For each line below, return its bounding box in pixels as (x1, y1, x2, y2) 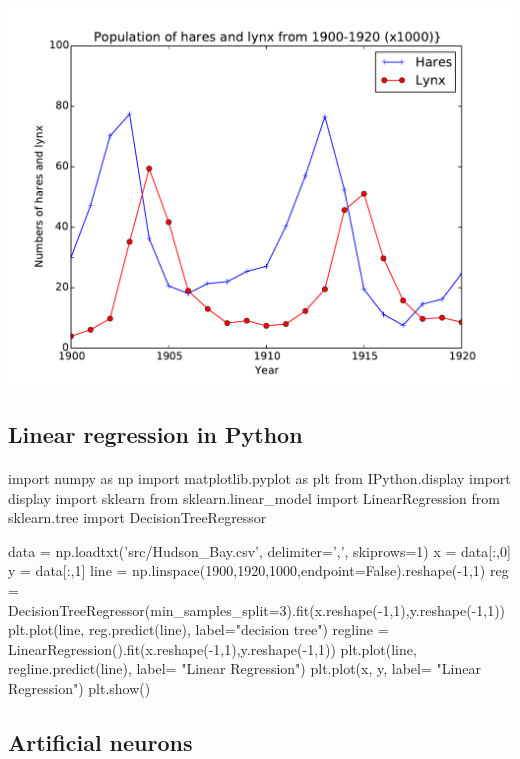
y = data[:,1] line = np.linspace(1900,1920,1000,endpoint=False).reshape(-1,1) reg (8, 560, 509, 581)
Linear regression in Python (8, 418, 303, 449)
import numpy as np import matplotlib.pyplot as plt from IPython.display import (8, 467, 511, 488)
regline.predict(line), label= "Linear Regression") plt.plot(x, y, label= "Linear (8, 658, 481, 679)
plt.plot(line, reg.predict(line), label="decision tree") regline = (8, 619, 389, 640)
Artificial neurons (8, 726, 193, 757)
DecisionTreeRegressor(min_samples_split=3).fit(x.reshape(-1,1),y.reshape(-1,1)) (8, 599, 506, 620)
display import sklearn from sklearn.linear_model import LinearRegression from (8, 487, 500, 508)
